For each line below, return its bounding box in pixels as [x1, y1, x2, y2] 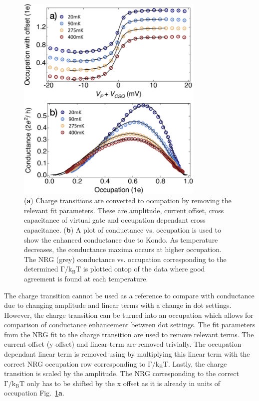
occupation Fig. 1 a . [4, 388, 64, 398]
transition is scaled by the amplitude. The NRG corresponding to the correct [4, 368, 239, 379]
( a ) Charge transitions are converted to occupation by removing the [24, 195, 232, 206]
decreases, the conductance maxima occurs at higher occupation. [24, 244, 222, 255]
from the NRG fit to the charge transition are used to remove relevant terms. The [4, 329, 254, 339]
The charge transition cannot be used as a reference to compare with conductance [4, 290, 255, 300]
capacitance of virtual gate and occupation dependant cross [24, 215, 206, 225]
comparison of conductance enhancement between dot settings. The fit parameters [4, 319, 256, 330]
